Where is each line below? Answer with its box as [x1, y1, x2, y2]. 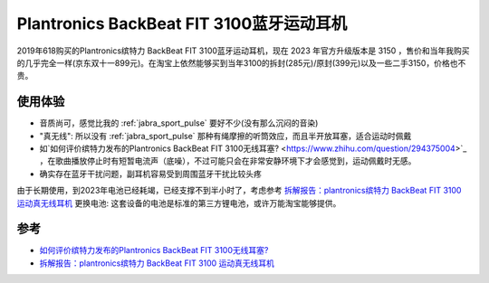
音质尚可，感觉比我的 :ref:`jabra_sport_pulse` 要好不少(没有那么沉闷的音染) [39, 118, 319, 128]
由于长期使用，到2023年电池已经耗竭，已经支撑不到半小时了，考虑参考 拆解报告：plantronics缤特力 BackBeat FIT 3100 [16, 185, 462, 196]
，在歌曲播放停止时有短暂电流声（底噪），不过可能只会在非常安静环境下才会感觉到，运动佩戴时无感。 [39, 156, 417, 166]
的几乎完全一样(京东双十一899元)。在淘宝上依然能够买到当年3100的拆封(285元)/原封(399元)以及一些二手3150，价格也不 [16, 57, 466, 68]
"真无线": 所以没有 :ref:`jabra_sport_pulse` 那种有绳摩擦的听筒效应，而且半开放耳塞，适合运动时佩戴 [39, 130, 412, 141]
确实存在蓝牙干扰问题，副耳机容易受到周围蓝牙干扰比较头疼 [39, 168, 262, 179]
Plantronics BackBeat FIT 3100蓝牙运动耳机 [16, 14, 348, 33]
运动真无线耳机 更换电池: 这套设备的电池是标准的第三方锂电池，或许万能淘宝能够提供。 [16, 197, 341, 208]
